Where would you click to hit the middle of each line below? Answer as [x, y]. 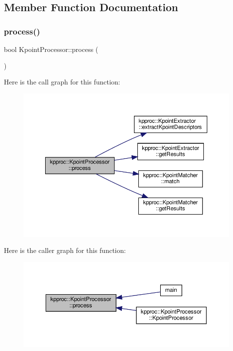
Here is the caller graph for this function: [65, 250]
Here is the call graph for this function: [62, 82]
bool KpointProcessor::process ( [51, 49]
